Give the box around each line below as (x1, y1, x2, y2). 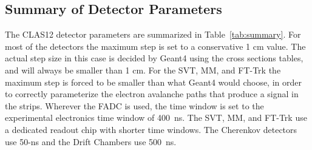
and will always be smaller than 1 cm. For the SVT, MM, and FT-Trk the (5, 63, 281, 76)
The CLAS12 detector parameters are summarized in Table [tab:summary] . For (5, 28, 301, 41)
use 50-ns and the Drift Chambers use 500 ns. (5, 135, 177, 148)
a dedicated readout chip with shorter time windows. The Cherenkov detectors (5, 123, 297, 135)
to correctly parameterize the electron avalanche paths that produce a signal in (5, 87, 299, 100)
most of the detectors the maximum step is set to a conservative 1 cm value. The (5, 39, 306, 52)
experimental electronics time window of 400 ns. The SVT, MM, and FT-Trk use (5, 111, 307, 124)
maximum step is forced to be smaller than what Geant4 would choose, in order (5, 75, 302, 88)
